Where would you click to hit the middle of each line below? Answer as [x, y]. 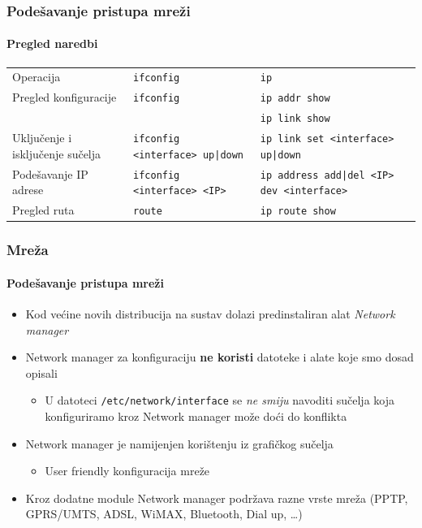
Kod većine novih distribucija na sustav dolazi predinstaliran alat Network [210, 314]
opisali [41, 372]
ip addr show [295, 99]
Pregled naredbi [52, 43]
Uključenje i [42, 138]
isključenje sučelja [57, 153]
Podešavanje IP [50, 173]
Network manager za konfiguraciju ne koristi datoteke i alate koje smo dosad [220, 357]
